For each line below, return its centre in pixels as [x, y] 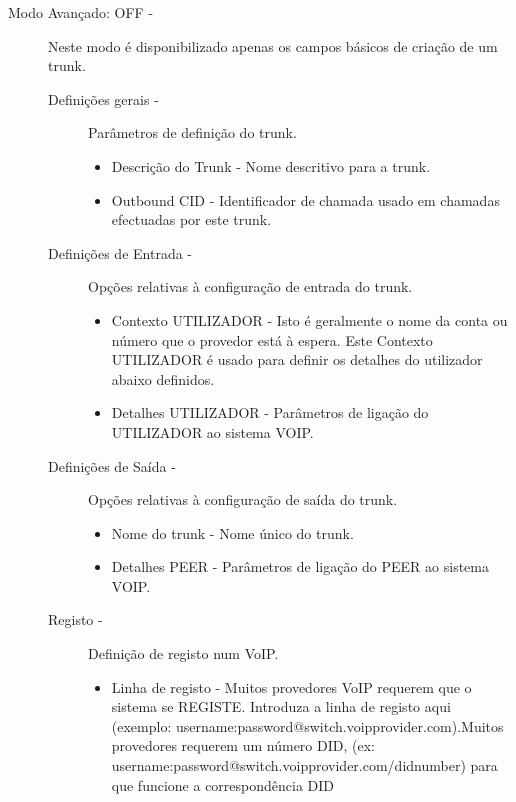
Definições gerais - [103, 98]
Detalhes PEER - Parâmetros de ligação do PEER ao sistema [300, 566]
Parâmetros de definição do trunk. [192, 132]
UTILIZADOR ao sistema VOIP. [212, 431]
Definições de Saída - [112, 465]
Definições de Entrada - [120, 252]
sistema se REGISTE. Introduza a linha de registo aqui [281, 706]
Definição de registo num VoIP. [183, 653]
